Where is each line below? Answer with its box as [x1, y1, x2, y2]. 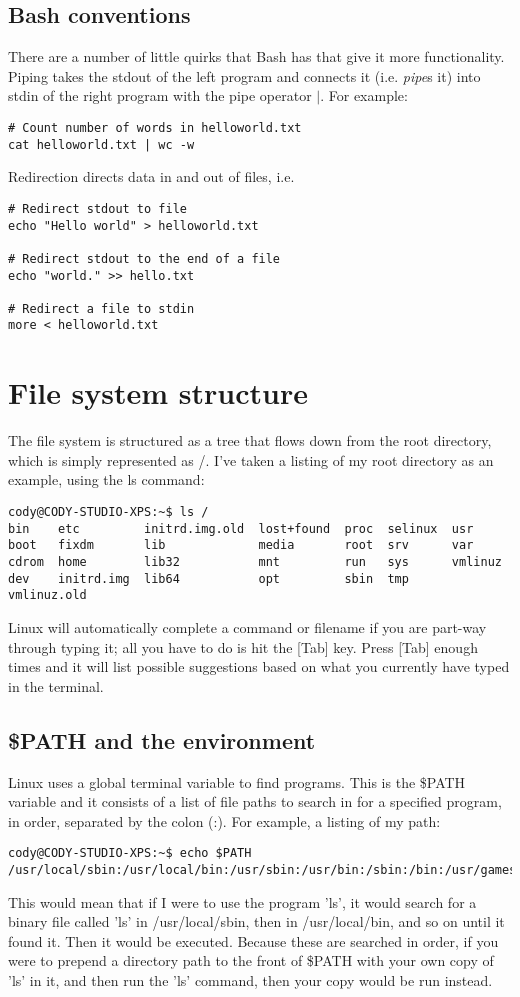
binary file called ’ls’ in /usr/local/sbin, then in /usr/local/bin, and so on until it [8, 911, 505, 932]
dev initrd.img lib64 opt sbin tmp [8, 571, 409, 586]
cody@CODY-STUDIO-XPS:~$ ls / [8, 505, 209, 520]
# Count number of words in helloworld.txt [8, 120, 302, 135]
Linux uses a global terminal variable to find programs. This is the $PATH [8, 771, 466, 792]
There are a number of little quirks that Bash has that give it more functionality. [8, 46, 505, 67]
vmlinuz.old [8, 588, 87, 603]
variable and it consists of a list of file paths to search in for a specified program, [8, 791, 502, 812]
